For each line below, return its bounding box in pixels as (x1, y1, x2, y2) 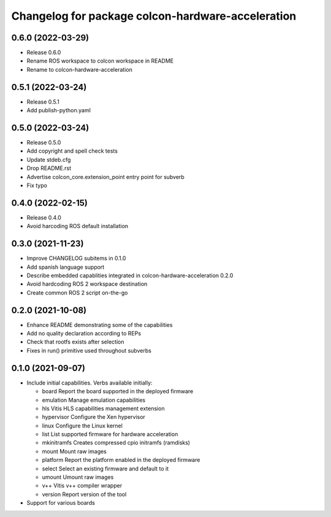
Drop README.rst (26, 164, 72, 172)
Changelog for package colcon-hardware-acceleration (11, 9, 297, 23)
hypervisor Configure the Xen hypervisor (42, 413, 145, 421)
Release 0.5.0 (26, 139, 61, 147)
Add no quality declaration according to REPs (26, 330, 141, 337)
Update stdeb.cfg (26, 156, 71, 163)
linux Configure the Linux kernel (42, 422, 123, 429)
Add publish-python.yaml (26, 107, 91, 114)
